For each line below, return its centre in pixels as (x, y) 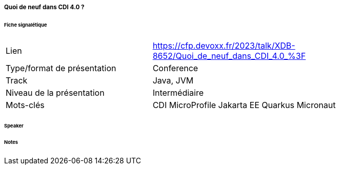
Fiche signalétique (26, 25)
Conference (175, 68)
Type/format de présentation (61, 68)
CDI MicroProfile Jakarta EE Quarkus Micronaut (244, 105)
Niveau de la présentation (55, 92)
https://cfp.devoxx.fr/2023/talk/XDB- (224, 45)
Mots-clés (25, 105)
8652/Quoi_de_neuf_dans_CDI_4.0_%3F (229, 56)
